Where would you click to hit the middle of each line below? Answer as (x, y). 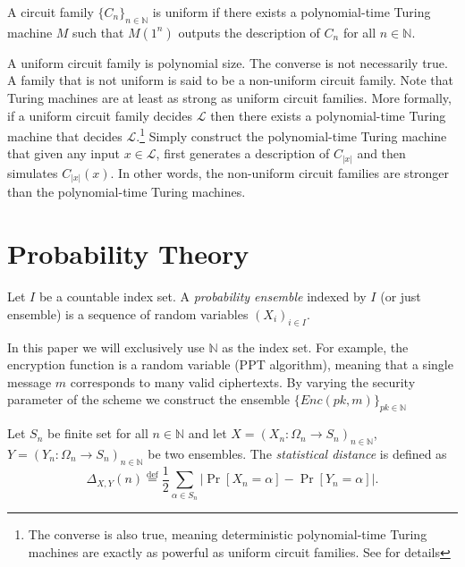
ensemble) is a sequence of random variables (128, 313)
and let (207, 433)
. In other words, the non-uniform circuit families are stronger (280, 172)
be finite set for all (98, 433)
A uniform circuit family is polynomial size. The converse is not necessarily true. (228, 62)
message (30, 381)
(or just (401, 296)
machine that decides (65, 135)
